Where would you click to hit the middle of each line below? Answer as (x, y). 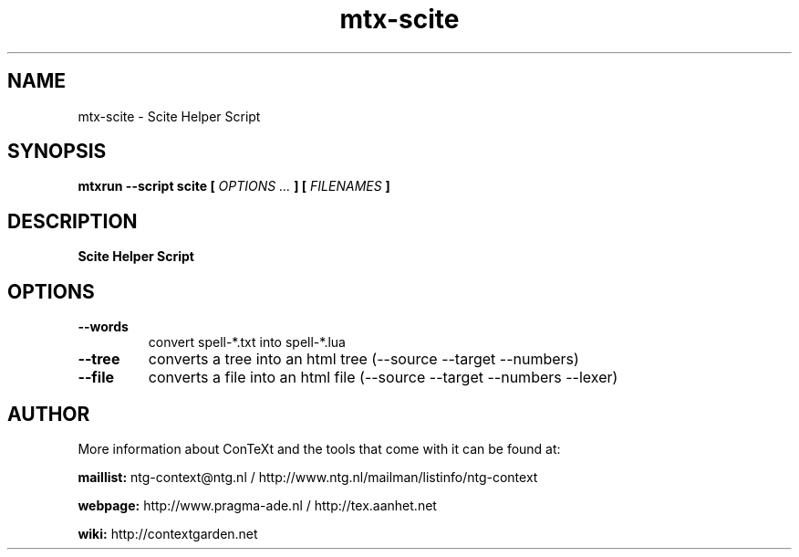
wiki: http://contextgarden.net (168, 533)
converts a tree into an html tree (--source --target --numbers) (363, 359)
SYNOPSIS (57, 152)
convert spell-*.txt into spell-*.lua (247, 342)
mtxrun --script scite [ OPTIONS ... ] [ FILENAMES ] (234, 186)
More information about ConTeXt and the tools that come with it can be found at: (319, 448)
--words (103, 327)
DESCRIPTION (73, 221)
